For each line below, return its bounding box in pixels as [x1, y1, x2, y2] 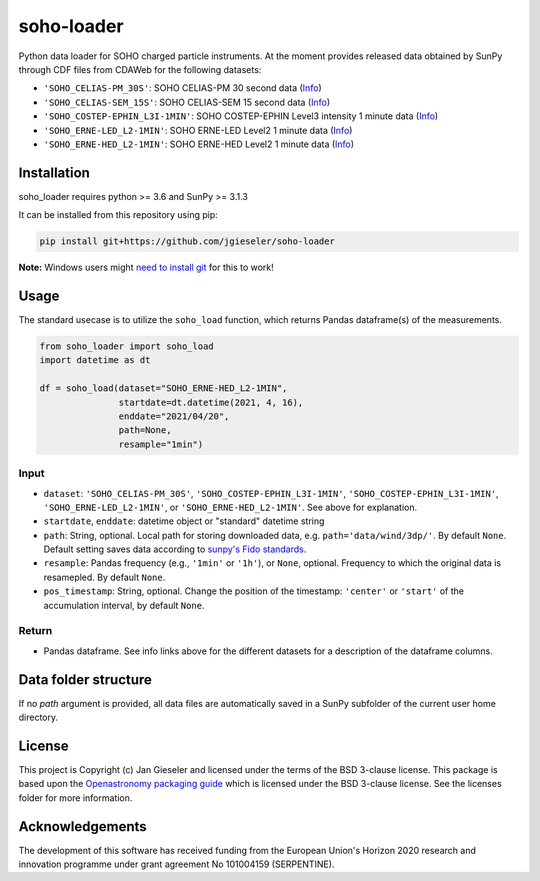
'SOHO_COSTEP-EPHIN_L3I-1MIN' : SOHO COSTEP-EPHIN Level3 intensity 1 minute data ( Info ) [43, 110, 439, 122]
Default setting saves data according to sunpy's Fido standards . [43, 543, 307, 555]
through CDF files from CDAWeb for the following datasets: [18, 63, 262, 75]
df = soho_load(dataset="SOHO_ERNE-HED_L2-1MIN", [39, 383, 288, 394]
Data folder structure [18, 671, 152, 688]
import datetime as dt [39, 355, 151, 366]
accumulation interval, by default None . [43, 599, 205, 611]
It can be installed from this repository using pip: [18, 209, 219, 221]
